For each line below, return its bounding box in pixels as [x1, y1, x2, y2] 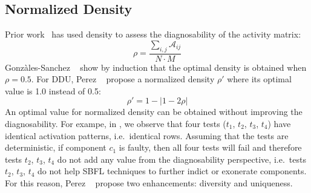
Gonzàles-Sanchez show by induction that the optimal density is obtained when [5, 61, 307, 73]
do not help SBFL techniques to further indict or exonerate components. [38, 165, 307, 177]
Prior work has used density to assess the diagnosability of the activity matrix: [5, 28, 301, 41]
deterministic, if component [5, 141, 106, 154]
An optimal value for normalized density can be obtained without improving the [5, 105, 303, 118]
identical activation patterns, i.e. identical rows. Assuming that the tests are [5, 129, 289, 142]
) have [267, 117, 291, 129]
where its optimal [227, 73, 292, 85]
